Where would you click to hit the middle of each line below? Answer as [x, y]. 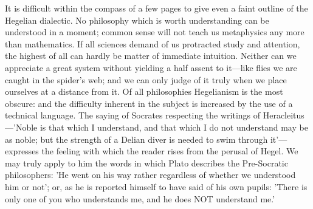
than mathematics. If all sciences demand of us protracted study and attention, [153, 43]
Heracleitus [284, 115]
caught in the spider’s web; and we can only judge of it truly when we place [146, 79]
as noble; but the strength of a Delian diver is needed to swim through [136, 139]
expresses [22, 151]
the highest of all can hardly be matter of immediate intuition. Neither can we [151, 56]
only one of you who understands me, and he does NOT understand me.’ [140, 198]
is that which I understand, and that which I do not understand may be [174, 127]
